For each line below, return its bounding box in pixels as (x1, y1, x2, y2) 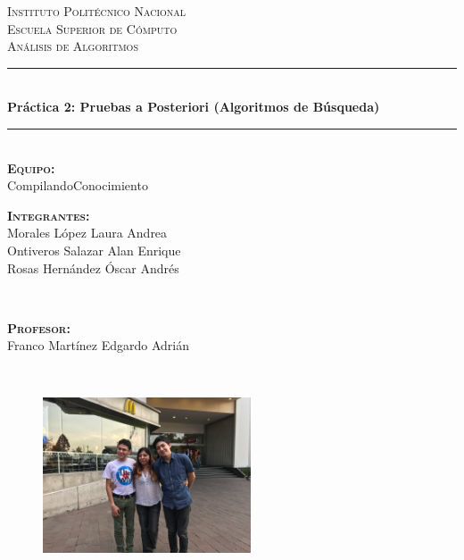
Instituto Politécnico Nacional (7, 2, 186, 20)
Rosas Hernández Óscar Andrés (7, 258, 179, 277)
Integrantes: (7, 205, 90, 224)
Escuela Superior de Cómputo (7, 19, 178, 38)
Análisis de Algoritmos (7, 37, 138, 55)
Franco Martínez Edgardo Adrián (7, 336, 189, 355)
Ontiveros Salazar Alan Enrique (7, 240, 181, 259)
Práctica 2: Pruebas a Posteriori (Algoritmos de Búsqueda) (7, 97, 380, 116)
